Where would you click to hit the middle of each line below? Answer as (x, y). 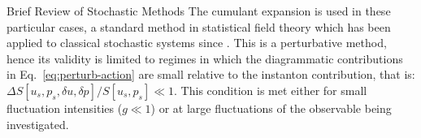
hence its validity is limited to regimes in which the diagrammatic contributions (205, 58)
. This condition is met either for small (271, 90)
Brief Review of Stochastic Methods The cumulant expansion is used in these (199, 11)
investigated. (38, 124)
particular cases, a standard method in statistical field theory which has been (199, 26)
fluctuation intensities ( (65, 108)
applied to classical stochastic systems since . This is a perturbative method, (197, 43)
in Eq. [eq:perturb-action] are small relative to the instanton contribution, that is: (211, 74)
